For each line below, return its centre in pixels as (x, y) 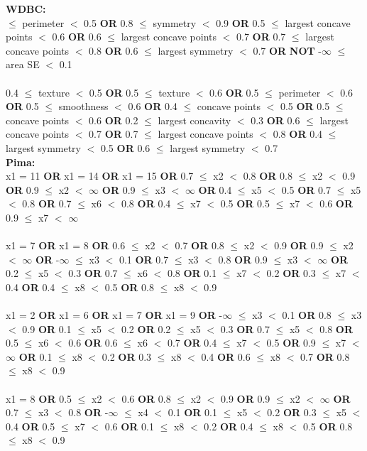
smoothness (83, 106)
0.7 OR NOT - (287, 50)
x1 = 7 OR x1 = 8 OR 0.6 (66, 245)
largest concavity (195, 120)
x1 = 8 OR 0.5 (39, 398)
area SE (23, 64)
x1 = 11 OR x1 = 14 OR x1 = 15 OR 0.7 (100, 176)
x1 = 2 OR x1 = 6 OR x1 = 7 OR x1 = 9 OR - (114, 315)
